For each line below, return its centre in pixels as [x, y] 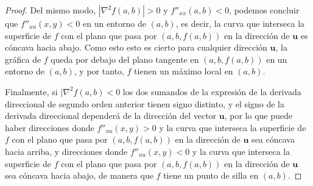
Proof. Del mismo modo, [51, 10]
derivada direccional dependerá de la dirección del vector [111, 116]
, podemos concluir [264, 10]
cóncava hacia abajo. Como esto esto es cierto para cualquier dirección [136, 47]
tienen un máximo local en [184, 71]
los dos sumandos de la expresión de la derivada [212, 91]
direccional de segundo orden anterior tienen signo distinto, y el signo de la [145, 103]
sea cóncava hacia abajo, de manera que [79, 175]
